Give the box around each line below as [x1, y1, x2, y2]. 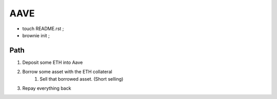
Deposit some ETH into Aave [22, 59, 83, 65]
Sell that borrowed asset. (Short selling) [39, 76, 124, 82]
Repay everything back [22, 85, 71, 91]
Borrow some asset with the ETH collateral [22, 69, 112, 75]
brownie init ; [22, 32, 50, 38]
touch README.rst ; [22, 26, 64, 32]
